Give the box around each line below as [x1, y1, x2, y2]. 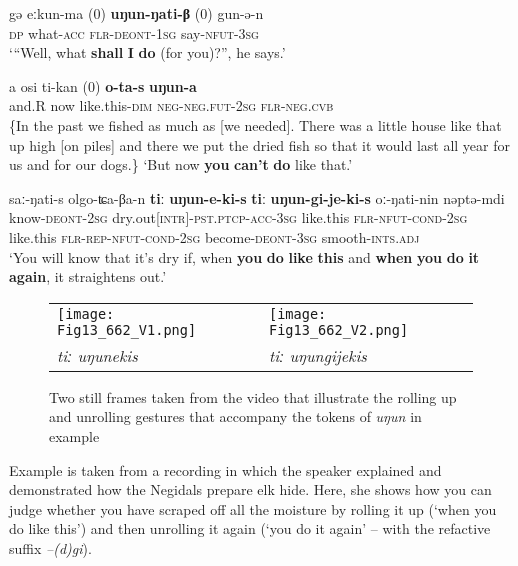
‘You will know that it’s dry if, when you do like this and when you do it [9, 246, 480, 267]
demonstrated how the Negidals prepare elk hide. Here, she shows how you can [9, 479, 492, 500]
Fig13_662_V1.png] [57, 321, 197, 338]
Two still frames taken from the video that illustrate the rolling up [49, 386, 457, 407]
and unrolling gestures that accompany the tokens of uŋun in [49, 406, 422, 427]
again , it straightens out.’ [9, 266, 167, 287]
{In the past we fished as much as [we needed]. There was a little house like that [9, 114, 502, 135]
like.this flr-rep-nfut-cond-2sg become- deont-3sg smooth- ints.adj [9, 226, 420, 247]
